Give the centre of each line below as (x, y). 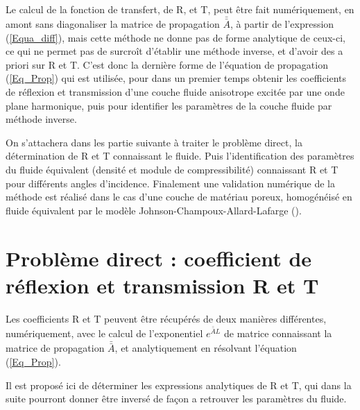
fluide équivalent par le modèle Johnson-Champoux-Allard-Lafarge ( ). (154, 210)
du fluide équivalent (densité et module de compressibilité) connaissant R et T (172, 169)
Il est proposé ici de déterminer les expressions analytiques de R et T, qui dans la (179, 385)
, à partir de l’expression (282, 24)
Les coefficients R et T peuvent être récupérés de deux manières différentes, (166, 318)
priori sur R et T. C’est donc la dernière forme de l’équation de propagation (167, 64)
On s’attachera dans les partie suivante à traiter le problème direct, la (154, 142)
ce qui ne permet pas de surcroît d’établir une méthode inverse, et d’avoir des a (174, 51)
